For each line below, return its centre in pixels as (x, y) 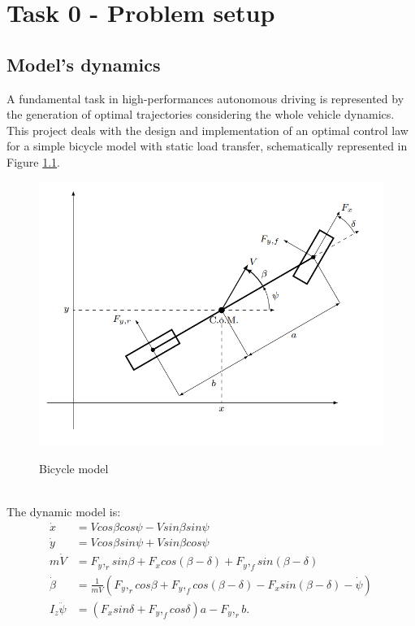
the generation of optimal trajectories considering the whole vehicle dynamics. (201, 114)
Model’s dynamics (84, 64)
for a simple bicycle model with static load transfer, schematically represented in (207, 146)
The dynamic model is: (64, 511)
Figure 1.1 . (33, 161)
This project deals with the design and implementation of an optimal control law (207, 130)
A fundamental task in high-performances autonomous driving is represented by (205, 98)
